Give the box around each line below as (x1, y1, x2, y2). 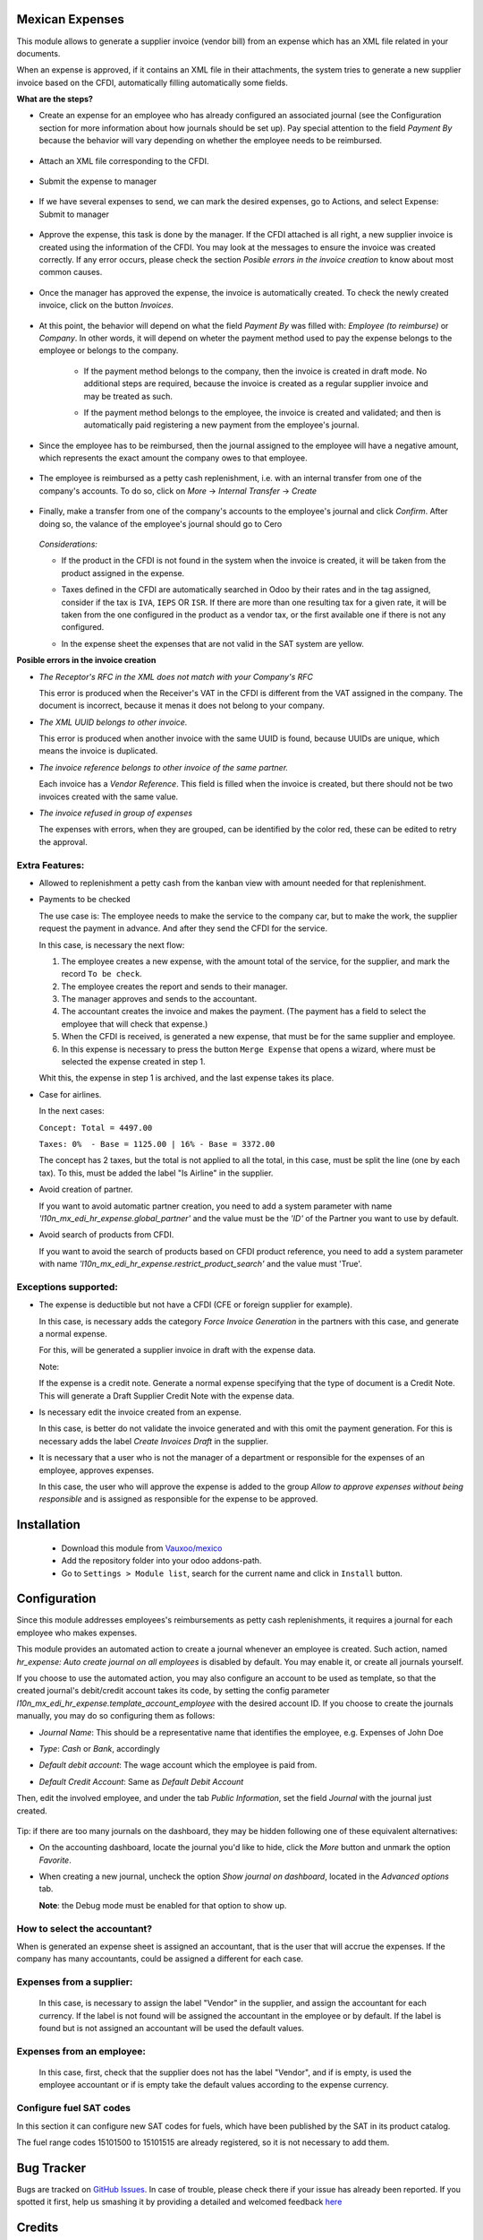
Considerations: (38, 538, 98, 550)
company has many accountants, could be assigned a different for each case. (16, 1953, 304, 1964)
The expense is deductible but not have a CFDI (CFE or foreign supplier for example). (38, 1299, 353, 1310)
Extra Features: (16, 858, 85, 871)
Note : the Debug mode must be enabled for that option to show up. (38, 1900, 287, 1910)
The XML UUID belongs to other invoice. (38, 717, 188, 728)
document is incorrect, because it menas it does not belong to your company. (38, 700, 326, 711)
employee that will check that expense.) (61, 1018, 208, 1030)
